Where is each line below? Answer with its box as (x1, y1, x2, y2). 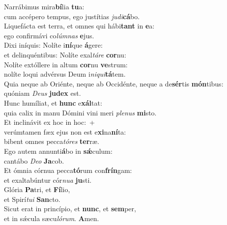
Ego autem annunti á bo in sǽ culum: (4, 145, 113, 156)
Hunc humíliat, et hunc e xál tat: (4, 97, 102, 108)
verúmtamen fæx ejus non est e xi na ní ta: (4, 126, 126, 137)
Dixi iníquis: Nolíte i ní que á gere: (4, 40, 103, 50)
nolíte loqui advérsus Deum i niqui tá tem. (4, 69, 126, 79)
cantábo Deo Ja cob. (4, 155, 64, 166)
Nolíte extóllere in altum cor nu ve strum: (4, 59, 128, 69)
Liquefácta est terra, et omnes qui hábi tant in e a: (4, 21, 155, 31)
